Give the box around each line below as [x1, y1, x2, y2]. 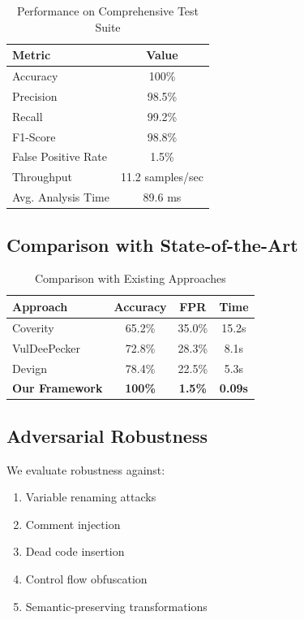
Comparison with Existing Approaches [34, 270, 226, 287]
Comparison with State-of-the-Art [6, 232, 298, 257]
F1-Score [12, 128, 56, 145]
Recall [12, 107, 43, 124]
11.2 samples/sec [120, 168, 204, 185]
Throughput [12, 168, 72, 185]
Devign [12, 359, 47, 376]
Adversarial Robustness [6, 423, 208, 448]
